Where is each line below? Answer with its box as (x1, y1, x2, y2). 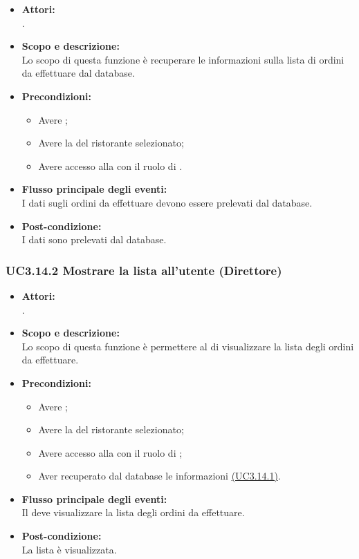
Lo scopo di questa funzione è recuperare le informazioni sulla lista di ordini (21, 52, 344, 66)
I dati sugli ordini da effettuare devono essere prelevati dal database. (21, 195, 313, 209)
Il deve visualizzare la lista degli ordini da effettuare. (21, 505, 245, 520)
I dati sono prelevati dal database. (21, 232, 167, 247)
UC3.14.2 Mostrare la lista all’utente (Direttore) (6, 261, 282, 278)
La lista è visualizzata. (21, 542, 117, 556)
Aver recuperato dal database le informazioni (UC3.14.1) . (38, 468, 281, 483)
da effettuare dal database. (21, 66, 135, 80)
